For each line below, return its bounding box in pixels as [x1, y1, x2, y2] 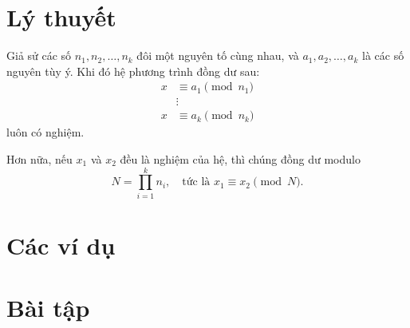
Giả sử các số [6, 47, 72, 64]
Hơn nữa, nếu [6, 151, 73, 167]
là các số [361, 47, 404, 64]
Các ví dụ [6, 228, 116, 261]
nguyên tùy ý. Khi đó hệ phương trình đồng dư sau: [6, 62, 260, 79]
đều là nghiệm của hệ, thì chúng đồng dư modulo [120, 151, 361, 167]
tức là [182, 176, 211, 188]
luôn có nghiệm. [6, 124, 85, 140]
